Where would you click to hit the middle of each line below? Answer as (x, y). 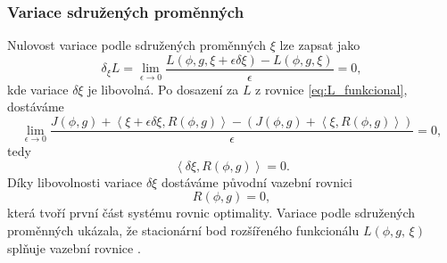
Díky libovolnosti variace (75, 181)
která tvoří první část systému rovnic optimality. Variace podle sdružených (211, 213)
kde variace (38, 89)
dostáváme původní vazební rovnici (257, 181)
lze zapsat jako (320, 45)
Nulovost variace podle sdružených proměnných (137, 45)
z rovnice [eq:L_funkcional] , (331, 89)
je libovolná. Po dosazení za (163, 89)
